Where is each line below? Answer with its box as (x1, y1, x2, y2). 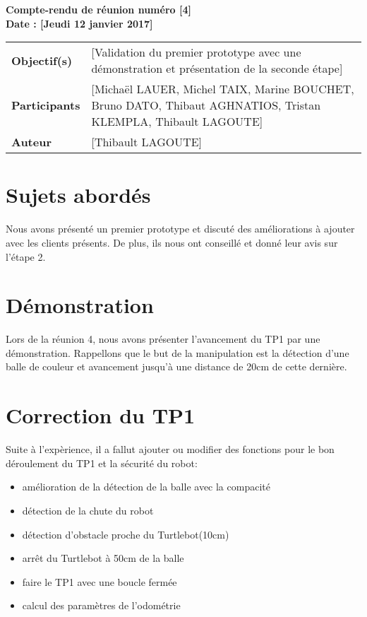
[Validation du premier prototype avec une (91, 44, 301, 61)
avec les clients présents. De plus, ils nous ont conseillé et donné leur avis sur (6, 235, 338, 249)
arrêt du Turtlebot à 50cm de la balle (22, 551, 184, 565)
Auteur (11, 134, 52, 151)
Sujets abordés (6, 180, 151, 209)
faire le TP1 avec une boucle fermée (22, 574, 177, 589)
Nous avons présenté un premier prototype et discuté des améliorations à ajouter (6, 221, 355, 236)
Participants (11, 97, 80, 114)
